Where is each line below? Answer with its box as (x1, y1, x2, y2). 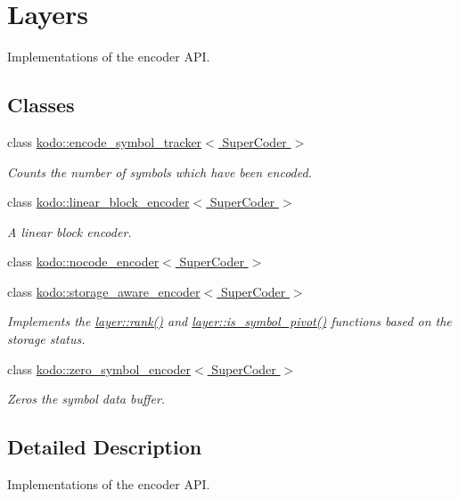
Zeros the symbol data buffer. (7, 389, 166, 408)
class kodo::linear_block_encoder (7, 192, 190, 211)
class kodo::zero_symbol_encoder (7, 359, 192, 378)
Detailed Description (7, 433, 202, 461)
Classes (7, 91, 75, 119)
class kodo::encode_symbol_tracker (7, 132, 202, 151)
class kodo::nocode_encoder (7, 252, 160, 271)
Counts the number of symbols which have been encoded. (7, 162, 312, 181)
